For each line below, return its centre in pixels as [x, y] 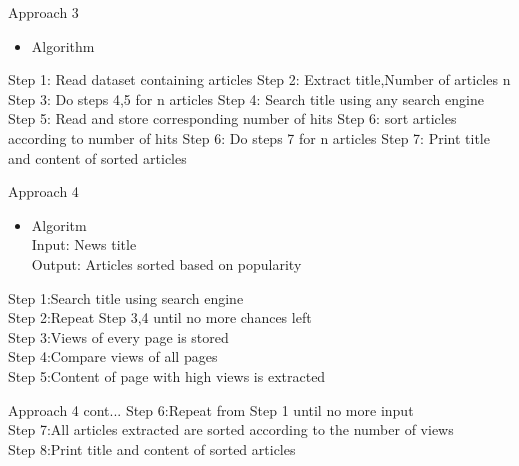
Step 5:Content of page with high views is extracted [167, 375]
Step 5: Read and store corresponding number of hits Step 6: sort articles [232, 118]
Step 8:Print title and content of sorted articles [152, 448]
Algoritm [59, 224]
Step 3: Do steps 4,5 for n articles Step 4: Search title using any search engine [246, 98]
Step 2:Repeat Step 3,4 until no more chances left [160, 317]
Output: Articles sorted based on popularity [166, 263]
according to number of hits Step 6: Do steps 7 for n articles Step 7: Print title [249, 137]
